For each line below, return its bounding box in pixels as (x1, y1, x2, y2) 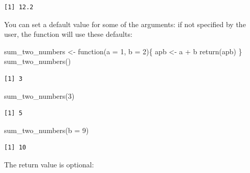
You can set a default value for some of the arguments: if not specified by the (4, 18, 246, 29)
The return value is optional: (4, 159, 94, 169)
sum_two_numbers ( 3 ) (4, 90, 75, 101)
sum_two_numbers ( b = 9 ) (4, 124, 89, 135)
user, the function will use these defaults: (4, 29, 132, 39)
